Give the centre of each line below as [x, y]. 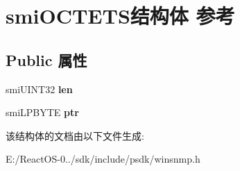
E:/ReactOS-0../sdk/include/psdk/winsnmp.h [103, 159]
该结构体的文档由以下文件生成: [75, 135]
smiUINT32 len [39, 89]
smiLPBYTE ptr [42, 112]
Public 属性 [46, 59]
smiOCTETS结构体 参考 [120, 16]
